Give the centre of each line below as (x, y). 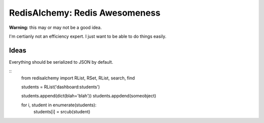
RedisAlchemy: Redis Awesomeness (85, 13)
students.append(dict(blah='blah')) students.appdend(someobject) (89, 96)
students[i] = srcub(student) (62, 112)
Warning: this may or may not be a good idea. (55, 27)
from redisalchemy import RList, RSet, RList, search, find (78, 78)
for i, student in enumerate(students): (59, 105)
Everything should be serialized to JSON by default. (61, 62)
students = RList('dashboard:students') (61, 87)
